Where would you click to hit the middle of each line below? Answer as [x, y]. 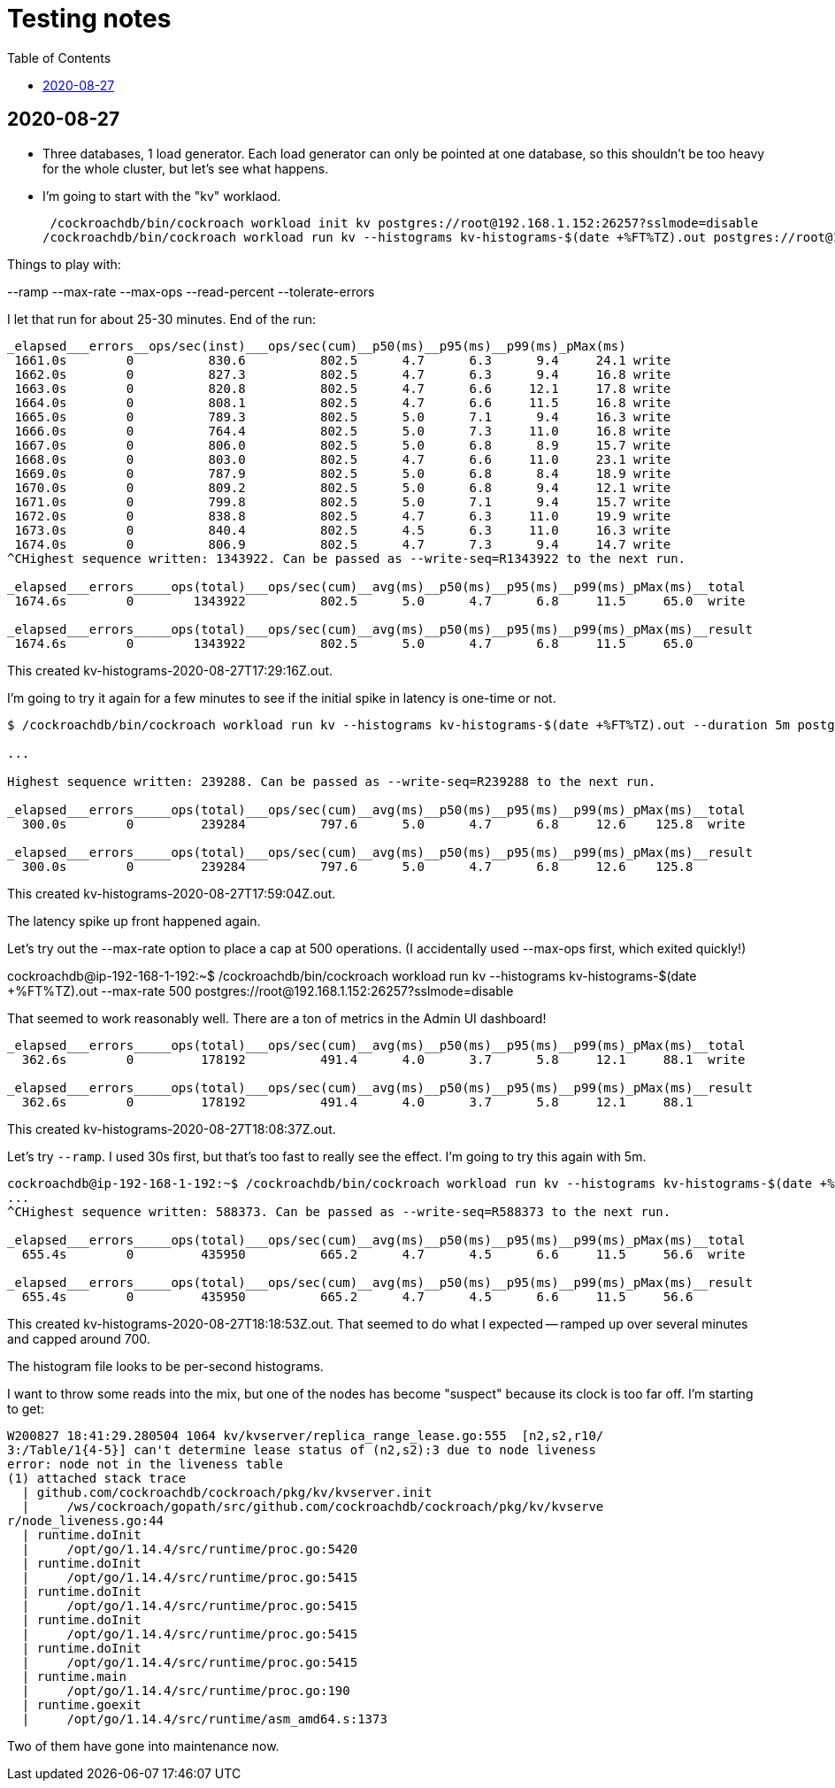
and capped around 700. [79, 1338]
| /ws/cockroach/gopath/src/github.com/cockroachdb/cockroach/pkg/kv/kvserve [313, 1506]
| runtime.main [74, 1676]
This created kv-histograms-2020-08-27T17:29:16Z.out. [170, 670]
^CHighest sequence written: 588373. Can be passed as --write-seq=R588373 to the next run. [339, 1211]
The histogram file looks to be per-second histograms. [165, 1366]
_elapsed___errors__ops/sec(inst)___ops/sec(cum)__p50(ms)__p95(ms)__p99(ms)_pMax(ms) [317, 346]
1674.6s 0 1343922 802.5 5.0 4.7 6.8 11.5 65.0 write [380, 601]
